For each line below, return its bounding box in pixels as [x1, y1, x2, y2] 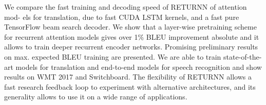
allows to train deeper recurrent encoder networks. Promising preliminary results [4, 41, 258, 52]
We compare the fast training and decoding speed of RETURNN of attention [4, 2, 247, 12]
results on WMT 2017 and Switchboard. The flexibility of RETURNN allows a [4, 71, 252, 82]
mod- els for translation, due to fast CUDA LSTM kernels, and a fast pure [4, 11, 239, 22]
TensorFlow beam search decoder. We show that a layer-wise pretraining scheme [4, 21, 257, 32]
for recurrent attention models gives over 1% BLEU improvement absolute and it [4, 31, 259, 42]
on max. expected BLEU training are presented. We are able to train [4, 51, 221, 62]
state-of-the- [223, 51, 262, 62]
